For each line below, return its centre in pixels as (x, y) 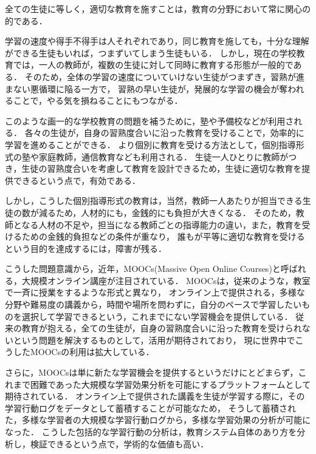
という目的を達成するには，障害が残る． (86, 248)
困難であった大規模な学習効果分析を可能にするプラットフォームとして (170, 384)
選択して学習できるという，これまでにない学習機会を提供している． (157, 316)
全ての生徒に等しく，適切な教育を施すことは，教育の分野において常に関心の (158, 8)
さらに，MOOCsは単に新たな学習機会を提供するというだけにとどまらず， (152, 372)
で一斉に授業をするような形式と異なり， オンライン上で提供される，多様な (155, 292)
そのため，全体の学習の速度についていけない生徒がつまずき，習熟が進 (165, 76)
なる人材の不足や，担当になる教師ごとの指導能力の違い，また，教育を (162, 224)
